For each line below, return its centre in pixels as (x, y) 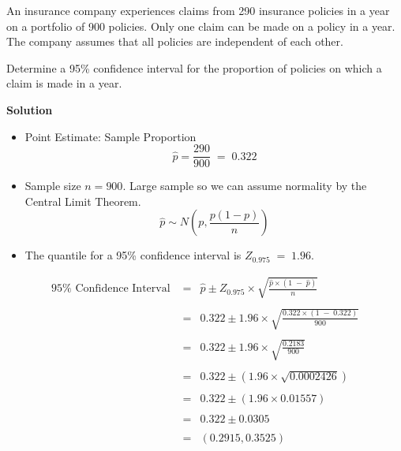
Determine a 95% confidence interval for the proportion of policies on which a (194, 67)
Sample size (53, 186)
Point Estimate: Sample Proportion (111, 136)
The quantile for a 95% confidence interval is (133, 255)
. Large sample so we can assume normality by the (245, 186)
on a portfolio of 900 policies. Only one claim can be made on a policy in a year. (201, 26)
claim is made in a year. (64, 83)
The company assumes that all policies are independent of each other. (175, 41)
